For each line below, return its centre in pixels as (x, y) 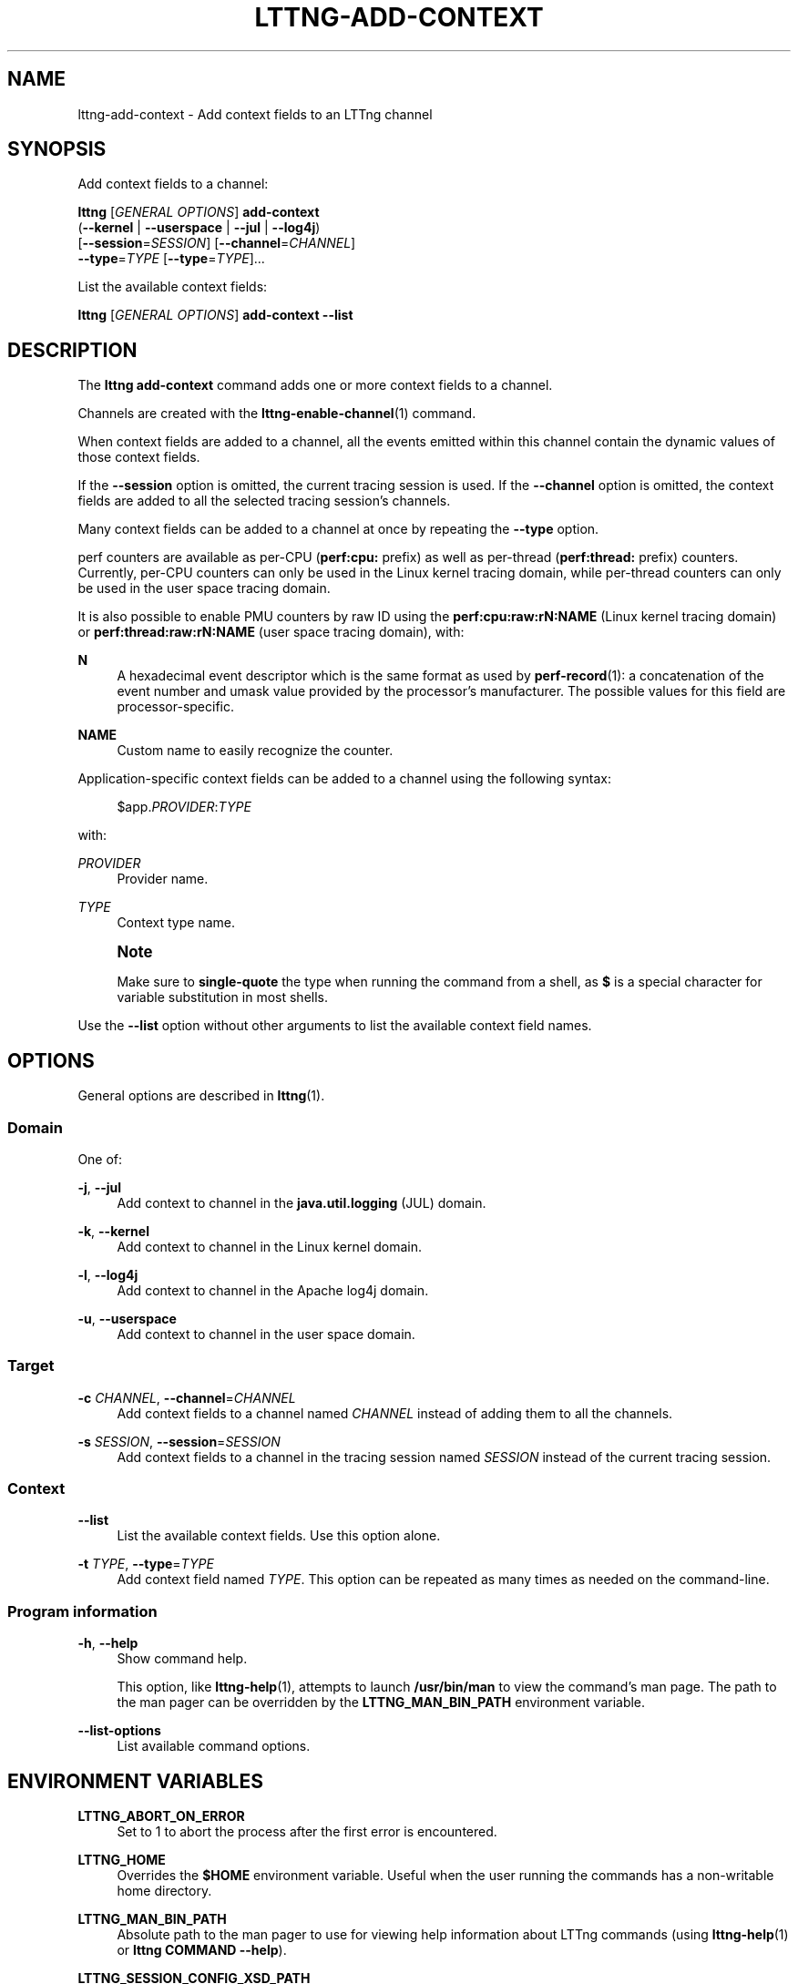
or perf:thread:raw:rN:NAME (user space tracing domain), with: (271, 632)
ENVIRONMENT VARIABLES (135, 1781)
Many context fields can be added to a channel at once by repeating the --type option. (338, 529)
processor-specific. (176, 707)
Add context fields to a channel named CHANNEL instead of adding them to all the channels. (395, 1413)
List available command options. (214, 1746)
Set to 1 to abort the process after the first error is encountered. (307, 1831)
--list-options (119, 1731)
